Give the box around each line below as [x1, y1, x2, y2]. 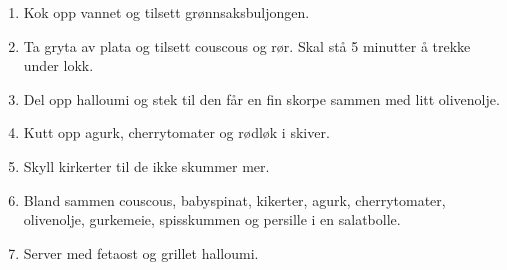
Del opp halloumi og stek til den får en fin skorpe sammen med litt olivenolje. [23, 88, 500, 109]
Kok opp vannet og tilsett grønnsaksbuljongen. [23, 2, 310, 22]
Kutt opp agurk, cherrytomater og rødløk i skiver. [23, 122, 330, 143]
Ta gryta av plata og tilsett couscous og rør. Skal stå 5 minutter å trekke [23, 35, 471, 56]
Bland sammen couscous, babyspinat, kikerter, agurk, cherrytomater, [23, 189, 446, 210]
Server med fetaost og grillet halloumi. [23, 242, 259, 263]
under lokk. [23, 55, 94, 76]
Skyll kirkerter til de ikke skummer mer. [23, 155, 270, 176]
